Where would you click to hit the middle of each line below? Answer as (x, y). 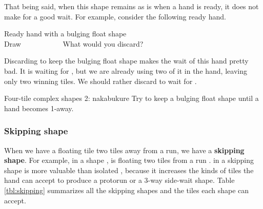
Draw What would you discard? (74, 43)
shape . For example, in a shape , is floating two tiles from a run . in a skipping (129, 160)
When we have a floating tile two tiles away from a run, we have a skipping (124, 150)
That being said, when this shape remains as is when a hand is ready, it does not (131, 6)
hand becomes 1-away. (39, 108)
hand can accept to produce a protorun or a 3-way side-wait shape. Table (119, 180)
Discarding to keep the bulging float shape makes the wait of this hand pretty (126, 61)
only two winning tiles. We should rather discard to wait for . (100, 81)
